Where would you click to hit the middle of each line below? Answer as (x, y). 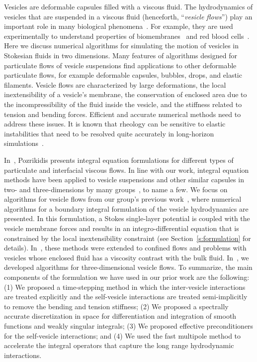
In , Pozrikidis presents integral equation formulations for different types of (119, 160)
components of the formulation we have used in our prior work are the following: (127, 277)
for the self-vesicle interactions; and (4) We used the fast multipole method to (123, 335)
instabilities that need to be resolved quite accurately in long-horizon (109, 133)
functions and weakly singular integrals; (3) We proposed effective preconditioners (129, 326)
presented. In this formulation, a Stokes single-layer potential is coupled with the (127, 218)
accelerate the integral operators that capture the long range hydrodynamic (119, 345)
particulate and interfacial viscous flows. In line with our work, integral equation (127, 170)
